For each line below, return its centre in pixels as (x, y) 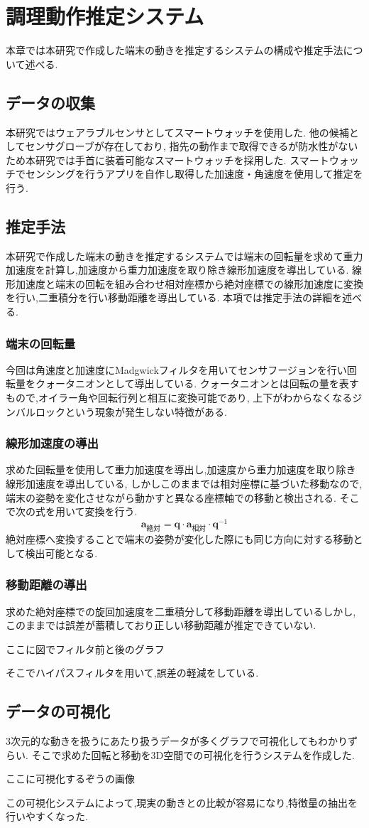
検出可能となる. (61, 553)
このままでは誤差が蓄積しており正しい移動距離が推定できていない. (161, 625)
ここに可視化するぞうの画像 (70, 779)
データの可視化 (58, 711)
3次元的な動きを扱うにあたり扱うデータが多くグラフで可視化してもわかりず (182, 741)
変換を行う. (111, 511)
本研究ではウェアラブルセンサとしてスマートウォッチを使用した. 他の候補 (177, 132)
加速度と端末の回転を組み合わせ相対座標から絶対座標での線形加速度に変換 (189, 283)
